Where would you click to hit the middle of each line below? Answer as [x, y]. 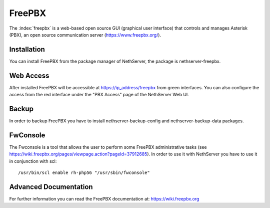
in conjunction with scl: [33, 161]
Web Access [29, 75]
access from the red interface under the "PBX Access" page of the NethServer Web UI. [99, 95]
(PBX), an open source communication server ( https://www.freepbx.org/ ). [85, 35]
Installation [27, 49]
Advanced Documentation [51, 187]
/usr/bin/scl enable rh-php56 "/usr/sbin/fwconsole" [84, 173]
